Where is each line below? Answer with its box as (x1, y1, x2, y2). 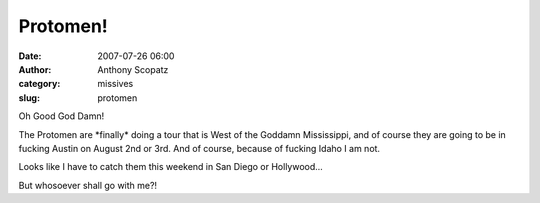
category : (18, 78, 61, 90)
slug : (18, 91, 40, 104)
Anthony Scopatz (97, 63, 169, 75)
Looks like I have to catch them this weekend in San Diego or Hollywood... (18, 161, 324, 173)
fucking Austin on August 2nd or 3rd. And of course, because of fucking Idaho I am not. (18, 142, 380, 154)
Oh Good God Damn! (18, 110, 105, 122)
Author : (18, 63, 52, 75)
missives (97, 78, 134, 90)
